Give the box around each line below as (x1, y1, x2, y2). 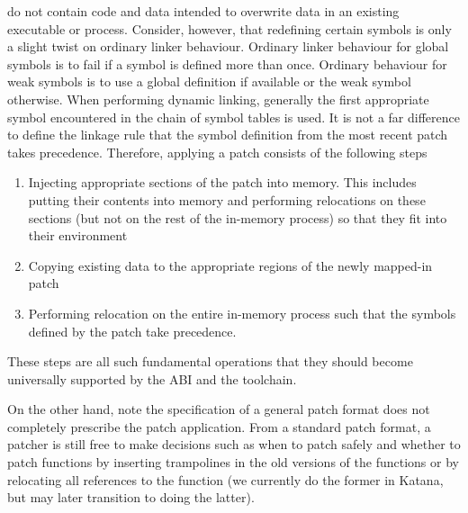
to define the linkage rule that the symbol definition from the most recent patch (7, 125, 448, 144)
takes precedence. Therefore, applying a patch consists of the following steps (7, 142, 427, 161)
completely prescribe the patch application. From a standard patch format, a (7, 417, 431, 436)
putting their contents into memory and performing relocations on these (28, 190, 426, 209)
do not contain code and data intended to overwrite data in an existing (7, 2, 400, 20)
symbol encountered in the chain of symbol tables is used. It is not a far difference (7, 107, 460, 126)
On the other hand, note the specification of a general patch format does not (7, 400, 430, 418)
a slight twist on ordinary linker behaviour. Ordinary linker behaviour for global (7, 37, 449, 56)
